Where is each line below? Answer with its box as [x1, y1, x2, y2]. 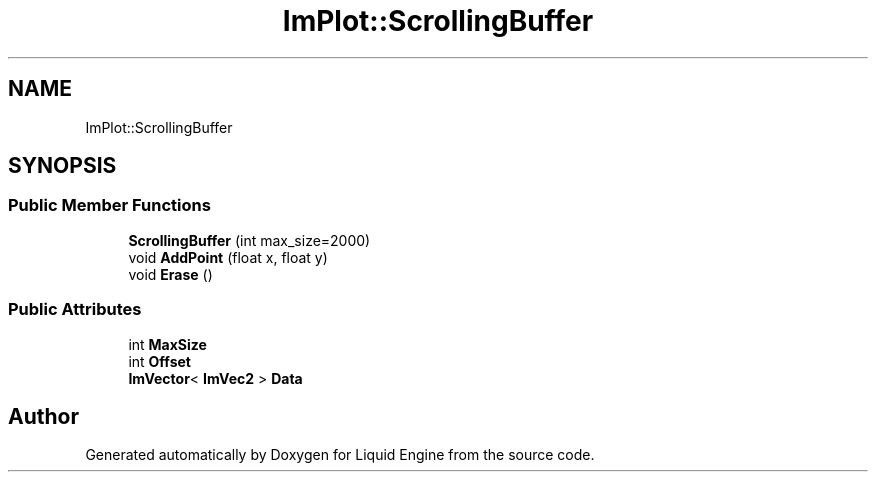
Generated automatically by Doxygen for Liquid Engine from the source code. [85, 446, 595, 464]
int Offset [128, 352, 191, 370]
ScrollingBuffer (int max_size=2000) [128, 231, 371, 249]
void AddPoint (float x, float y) [128, 248, 328, 266]
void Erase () [128, 265, 213, 283]
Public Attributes [8, 299, 142, 320]
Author [8, 403, 79, 429]
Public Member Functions [8, 195, 211, 216]
